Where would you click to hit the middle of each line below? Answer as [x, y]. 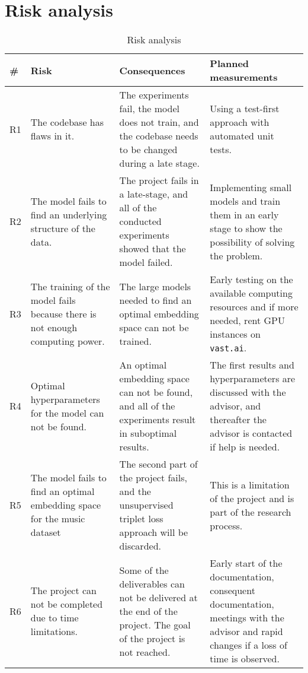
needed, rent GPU [247, 320]
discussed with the [248, 392]
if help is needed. [245, 447]
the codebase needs [159, 136]
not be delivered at [158, 597]
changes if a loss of [248, 645]
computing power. [68, 341]
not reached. [145, 652]
